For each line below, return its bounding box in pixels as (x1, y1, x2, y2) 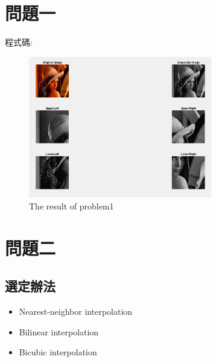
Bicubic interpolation (19, 346, 97, 358)
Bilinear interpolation (19, 325, 99, 338)
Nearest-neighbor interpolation (19, 305, 133, 318)
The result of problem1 (29, 199, 114, 212)
